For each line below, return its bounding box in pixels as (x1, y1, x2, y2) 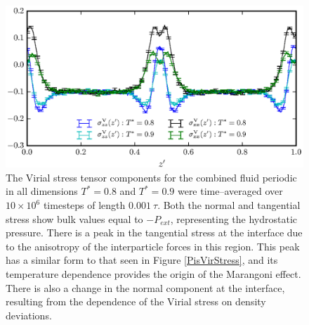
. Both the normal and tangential (157, 198, 301, 212)
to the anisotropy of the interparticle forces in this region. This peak (6, 238, 300, 253)
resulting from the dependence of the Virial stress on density (6, 294, 266, 309)
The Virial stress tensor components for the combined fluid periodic (6, 170, 297, 184)
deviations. (6, 307, 52, 322)
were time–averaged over (177, 184, 283, 198)
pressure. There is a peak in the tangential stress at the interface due (6, 225, 303, 240)
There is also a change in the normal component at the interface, (6, 280, 285, 295)
